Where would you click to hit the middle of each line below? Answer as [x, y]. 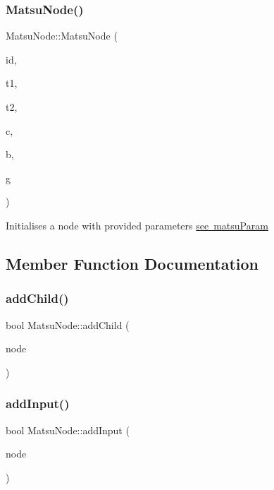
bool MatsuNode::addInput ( [68, 430]
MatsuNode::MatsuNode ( [62, 36]
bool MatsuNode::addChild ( [68, 324]
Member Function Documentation [132, 263]
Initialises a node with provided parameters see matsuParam [137, 225]
